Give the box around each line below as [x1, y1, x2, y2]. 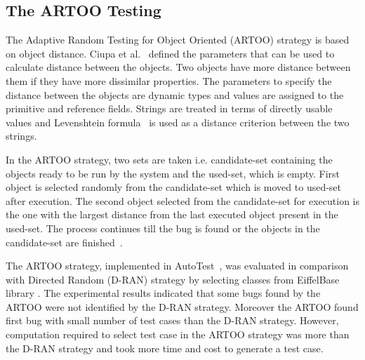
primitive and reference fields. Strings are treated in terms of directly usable [6, 101, 333, 116]
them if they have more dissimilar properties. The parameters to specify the [6, 73, 332, 88]
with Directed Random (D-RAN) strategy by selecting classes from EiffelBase [6, 272, 340, 286]
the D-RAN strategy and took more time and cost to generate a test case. [6, 340, 324, 355]
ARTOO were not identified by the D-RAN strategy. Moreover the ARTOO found [6, 299, 359, 314]
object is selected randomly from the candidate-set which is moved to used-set [6, 180, 342, 194]
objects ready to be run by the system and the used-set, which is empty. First [6, 166, 340, 180]
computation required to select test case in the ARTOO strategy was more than [6, 327, 350, 342]
